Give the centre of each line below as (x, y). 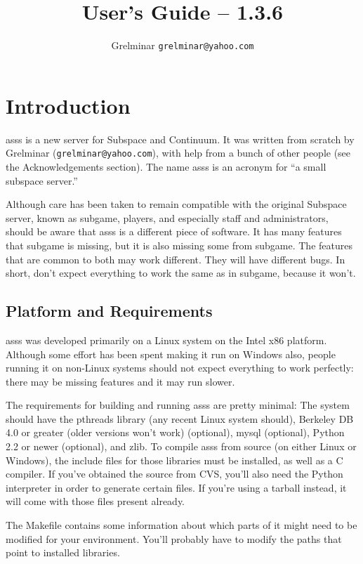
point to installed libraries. (63, 552)
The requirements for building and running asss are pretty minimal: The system (178, 405)
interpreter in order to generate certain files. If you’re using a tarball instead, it (176, 487)
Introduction (68, 105)
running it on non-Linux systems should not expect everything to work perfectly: (180, 368)
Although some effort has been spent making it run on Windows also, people (171, 354)
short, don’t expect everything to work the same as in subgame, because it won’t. (181, 273)
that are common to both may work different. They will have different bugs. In (176, 259)
